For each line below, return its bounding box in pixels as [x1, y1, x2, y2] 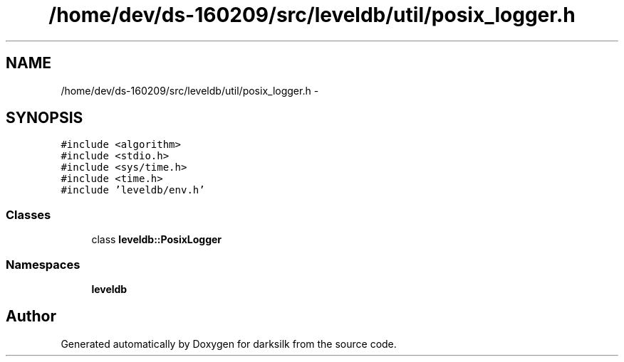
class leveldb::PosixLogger [91, 233, 222, 246]
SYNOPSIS [6, 109, 83, 127]
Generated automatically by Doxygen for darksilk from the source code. [61, 337, 397, 350]
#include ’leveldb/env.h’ [61, 184, 205, 196]
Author [6, 307, 56, 326]
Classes [6, 207, 51, 222]
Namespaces [6, 257, 80, 272]
